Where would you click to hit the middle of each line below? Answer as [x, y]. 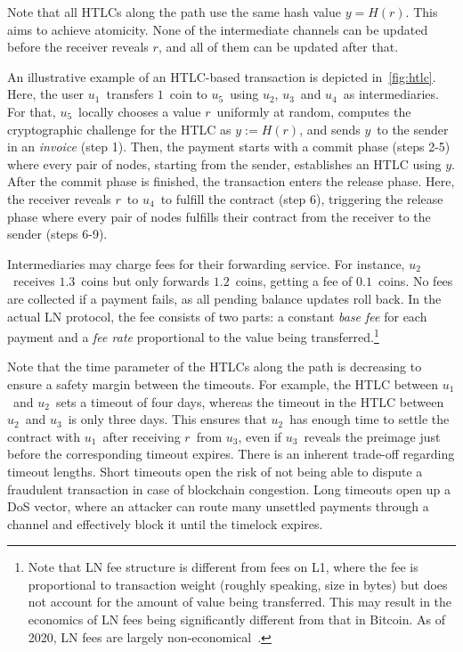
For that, [32, 111]
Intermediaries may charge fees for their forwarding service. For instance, [206, 263]
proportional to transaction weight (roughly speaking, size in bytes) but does [238, 584]
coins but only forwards [146, 281]
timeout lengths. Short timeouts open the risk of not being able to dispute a [215, 471]
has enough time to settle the [370, 419]
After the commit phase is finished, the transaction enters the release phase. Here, [231, 181]
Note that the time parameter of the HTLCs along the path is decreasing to [215, 367]
